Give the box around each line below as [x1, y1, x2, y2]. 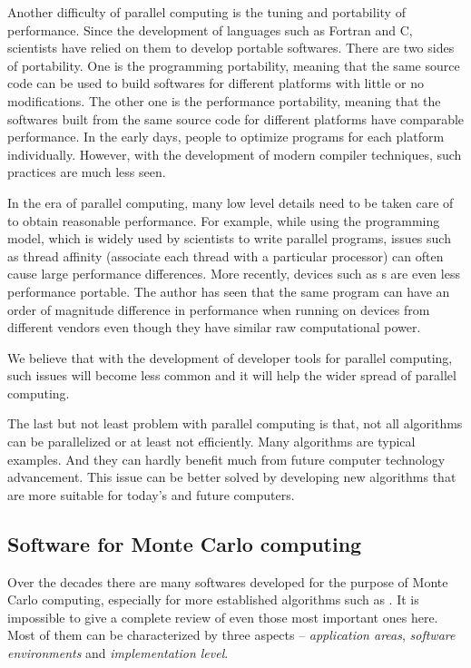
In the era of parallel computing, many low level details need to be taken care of [7, 192, 454, 211]
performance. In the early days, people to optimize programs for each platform [7, 127, 445, 146]
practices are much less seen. [7, 162, 166, 182]
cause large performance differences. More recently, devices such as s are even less [7, 264, 460, 283]
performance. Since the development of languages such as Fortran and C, [7, 20, 413, 39]
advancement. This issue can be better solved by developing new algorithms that [7, 467, 456, 486]
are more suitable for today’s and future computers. [7, 485, 295, 504]
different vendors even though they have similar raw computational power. [7, 318, 421, 337]
